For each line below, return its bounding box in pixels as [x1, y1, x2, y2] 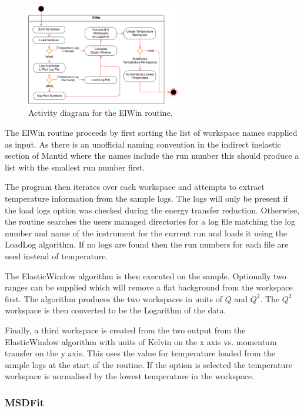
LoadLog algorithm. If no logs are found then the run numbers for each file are [5, 238, 289, 250]
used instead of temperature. [5, 249, 108, 262]
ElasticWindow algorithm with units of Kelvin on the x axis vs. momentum [5, 335, 277, 347]
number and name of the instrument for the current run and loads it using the [5, 226, 288, 239]
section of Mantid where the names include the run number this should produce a [5, 149, 299, 162]
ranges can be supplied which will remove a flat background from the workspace [5, 281, 293, 293]
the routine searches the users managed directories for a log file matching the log [5, 215, 296, 228]
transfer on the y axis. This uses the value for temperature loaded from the [5, 347, 275, 359]
